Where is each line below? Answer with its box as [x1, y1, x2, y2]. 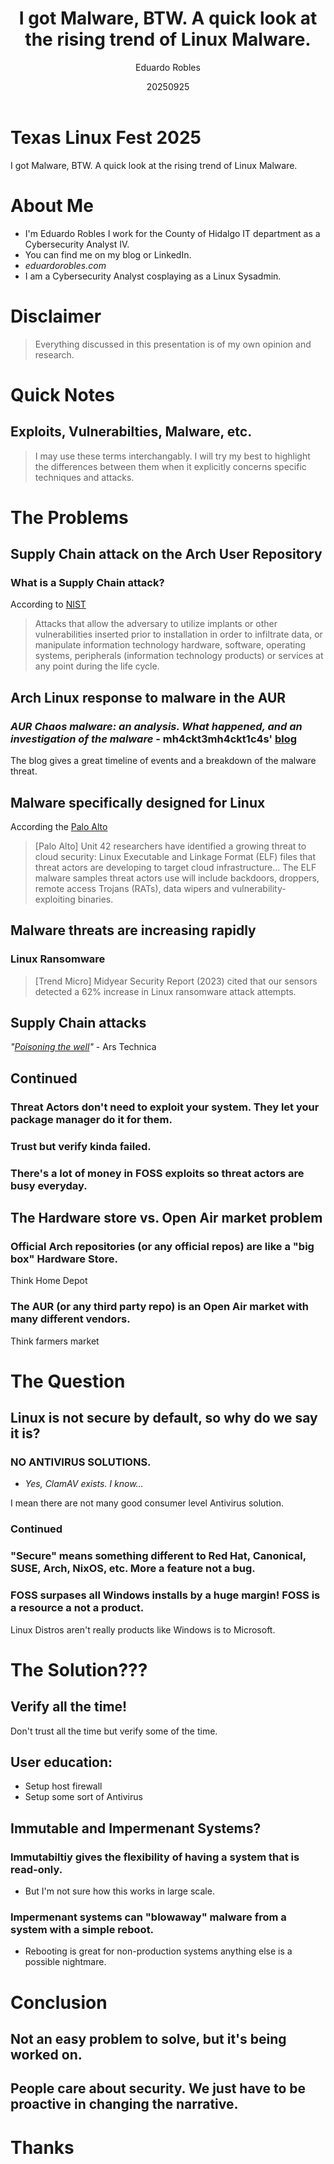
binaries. [77, 893, 114, 905]
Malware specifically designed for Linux [10, 794, 266, 811]
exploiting [34, 893, 76, 905]
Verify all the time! [10, 1698, 128, 1716]
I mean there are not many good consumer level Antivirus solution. [10, 1497, 285, 1509]
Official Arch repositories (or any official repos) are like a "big [10, 1239, 315, 1253]
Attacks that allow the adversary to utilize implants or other [34, 618, 278, 630]
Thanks [10, 2136, 75, 2159]
